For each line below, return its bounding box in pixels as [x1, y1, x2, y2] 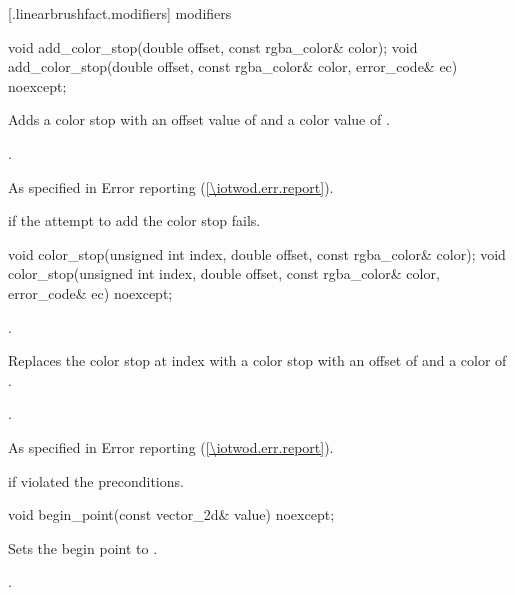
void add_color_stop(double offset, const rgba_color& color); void [8, 36, 418, 57]
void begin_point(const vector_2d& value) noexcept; [8, 504, 335, 525]
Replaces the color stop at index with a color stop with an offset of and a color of [8, 350, 507, 371]
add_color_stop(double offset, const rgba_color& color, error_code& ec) [8, 56, 458, 77]
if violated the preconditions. [8, 470, 184, 491]
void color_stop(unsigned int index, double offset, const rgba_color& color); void [8, 243, 506, 264]
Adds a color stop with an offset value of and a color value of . [8, 109, 390, 130]
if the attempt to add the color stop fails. [8, 210, 261, 231]
